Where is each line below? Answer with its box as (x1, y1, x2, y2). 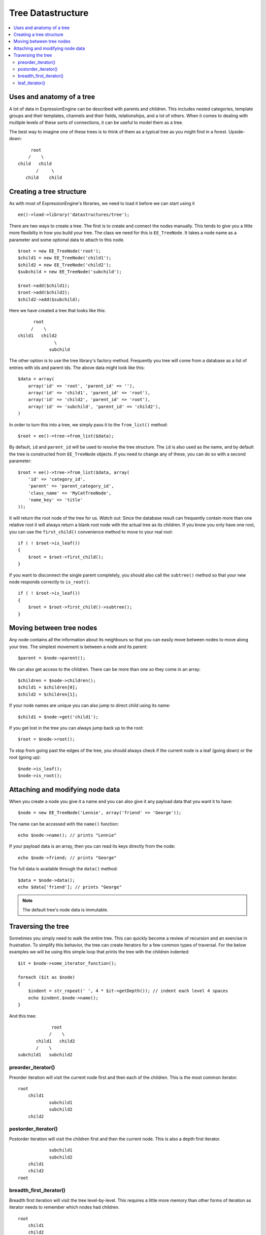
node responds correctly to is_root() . (9, 578, 91, 585)
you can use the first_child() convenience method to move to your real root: (9, 529, 173, 535)
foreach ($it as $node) (18, 974, 75, 980)
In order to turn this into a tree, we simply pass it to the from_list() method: (9, 421, 168, 427)
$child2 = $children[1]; (18, 692, 78, 697)
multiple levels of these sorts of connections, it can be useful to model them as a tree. (9, 120, 183, 125)
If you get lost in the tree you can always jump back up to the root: (9, 725, 144, 731)
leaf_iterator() (18, 80, 45, 86)
